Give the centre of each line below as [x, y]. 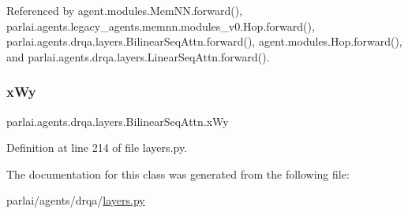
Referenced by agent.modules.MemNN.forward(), [125, 10]
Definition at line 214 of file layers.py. [97, 148]
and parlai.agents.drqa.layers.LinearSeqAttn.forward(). [138, 56]
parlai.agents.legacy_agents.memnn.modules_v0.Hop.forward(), [161, 26]
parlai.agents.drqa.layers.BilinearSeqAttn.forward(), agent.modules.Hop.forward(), [204, 41]
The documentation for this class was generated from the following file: [178, 173]
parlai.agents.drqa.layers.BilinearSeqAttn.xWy [118, 121]
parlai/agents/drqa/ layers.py [76, 200]
